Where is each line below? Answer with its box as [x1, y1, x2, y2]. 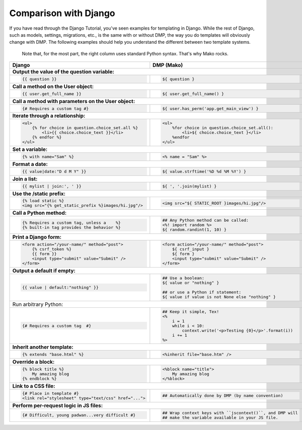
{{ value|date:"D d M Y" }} [22, 168, 87, 174]
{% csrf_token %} [32, 246, 72, 252]
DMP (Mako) [153, 62, 183, 69]
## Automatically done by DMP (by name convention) [162, 393, 283, 398]
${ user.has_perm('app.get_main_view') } [162, 106, 259, 111]
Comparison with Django [9, 8, 115, 19]
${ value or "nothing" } [162, 280, 219, 285]
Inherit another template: [12, 343, 74, 351]
